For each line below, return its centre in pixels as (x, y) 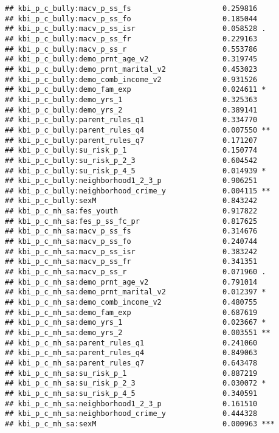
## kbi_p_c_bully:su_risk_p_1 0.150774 (131, 151)
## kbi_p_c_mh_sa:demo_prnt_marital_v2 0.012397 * (136, 292)
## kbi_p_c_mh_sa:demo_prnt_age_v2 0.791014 (131, 282)
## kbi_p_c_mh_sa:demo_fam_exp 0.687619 (131, 312)
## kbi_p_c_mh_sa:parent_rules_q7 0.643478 (131, 363)
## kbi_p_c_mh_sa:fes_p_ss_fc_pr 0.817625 (131, 221)
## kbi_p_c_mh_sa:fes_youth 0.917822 (131, 211)
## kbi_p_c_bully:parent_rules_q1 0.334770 (131, 120)
